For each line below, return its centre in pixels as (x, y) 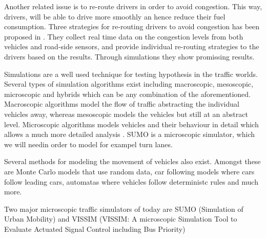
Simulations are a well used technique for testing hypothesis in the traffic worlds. (131, 74)
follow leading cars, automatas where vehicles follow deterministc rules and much (131, 181)
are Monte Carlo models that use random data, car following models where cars (129, 171)
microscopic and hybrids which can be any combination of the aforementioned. (127, 94)
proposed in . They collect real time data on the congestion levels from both (124, 36)
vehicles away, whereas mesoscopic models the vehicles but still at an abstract (126, 114)
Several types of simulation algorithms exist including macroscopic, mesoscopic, (129, 84)
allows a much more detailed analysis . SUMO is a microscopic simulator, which (129, 134)
